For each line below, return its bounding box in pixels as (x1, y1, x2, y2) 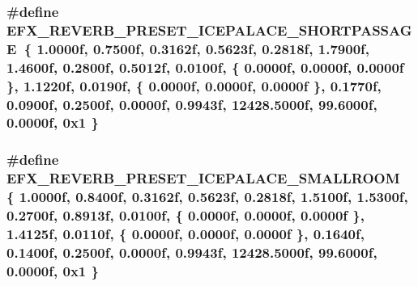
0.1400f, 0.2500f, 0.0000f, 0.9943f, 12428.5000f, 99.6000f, (6, 242, 377, 262)
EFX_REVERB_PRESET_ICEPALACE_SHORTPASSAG (6, 19, 412, 40)
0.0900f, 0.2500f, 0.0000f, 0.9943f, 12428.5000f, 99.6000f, (6, 94, 377, 114)
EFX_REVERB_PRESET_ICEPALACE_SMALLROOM (6, 168, 400, 188)
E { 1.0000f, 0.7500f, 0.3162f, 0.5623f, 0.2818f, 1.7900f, (6, 38, 370, 58)
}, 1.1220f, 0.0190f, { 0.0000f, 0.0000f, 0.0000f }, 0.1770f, (6, 75, 382, 95)
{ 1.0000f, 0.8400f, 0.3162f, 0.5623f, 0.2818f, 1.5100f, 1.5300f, (6, 187, 408, 207)
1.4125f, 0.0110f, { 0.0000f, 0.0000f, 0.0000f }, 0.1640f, (6, 223, 365, 243)
